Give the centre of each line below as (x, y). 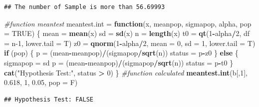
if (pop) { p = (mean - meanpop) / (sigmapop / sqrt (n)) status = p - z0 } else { (121, 53)
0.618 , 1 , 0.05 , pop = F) (41, 82)
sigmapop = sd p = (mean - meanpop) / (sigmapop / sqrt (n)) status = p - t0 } (119, 62)
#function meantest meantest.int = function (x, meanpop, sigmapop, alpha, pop (128, 23)
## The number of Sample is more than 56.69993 (85, 7)
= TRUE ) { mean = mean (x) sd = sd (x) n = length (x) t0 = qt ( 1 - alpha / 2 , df (127, 33)
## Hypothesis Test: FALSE (49, 99)
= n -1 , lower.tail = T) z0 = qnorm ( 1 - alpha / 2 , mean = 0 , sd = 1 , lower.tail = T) (130, 43)
